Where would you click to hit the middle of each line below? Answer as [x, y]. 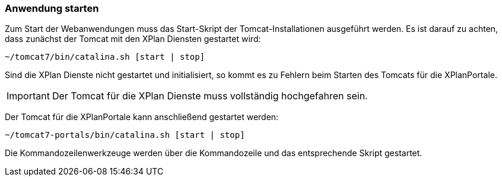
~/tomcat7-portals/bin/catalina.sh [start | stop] [125, 135]
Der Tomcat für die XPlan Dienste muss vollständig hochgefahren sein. [210, 96]
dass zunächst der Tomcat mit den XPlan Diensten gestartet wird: [133, 39]
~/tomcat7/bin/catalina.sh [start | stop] [105, 57]
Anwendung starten [52, 8]
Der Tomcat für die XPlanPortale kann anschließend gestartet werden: [142, 117]
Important [28, 96]
